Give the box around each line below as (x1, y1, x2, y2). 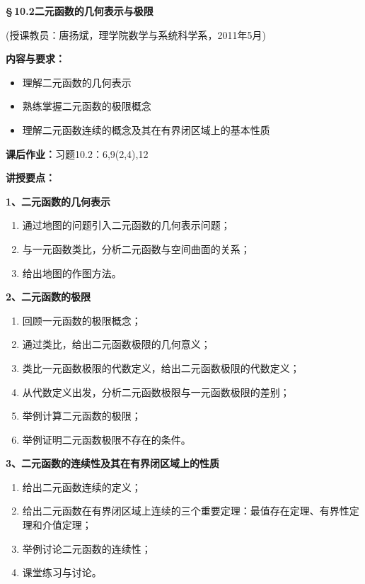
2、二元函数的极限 (6, 289, 91, 304)
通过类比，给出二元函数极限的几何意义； (22, 337, 211, 352)
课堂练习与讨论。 (22, 565, 102, 580)
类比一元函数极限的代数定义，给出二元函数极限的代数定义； (22, 360, 300, 375)
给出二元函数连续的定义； (22, 479, 141, 494)
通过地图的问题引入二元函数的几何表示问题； (22, 218, 231, 232)
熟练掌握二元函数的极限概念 (22, 99, 151, 113)
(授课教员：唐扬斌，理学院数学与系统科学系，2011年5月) (6, 27, 266, 42)
